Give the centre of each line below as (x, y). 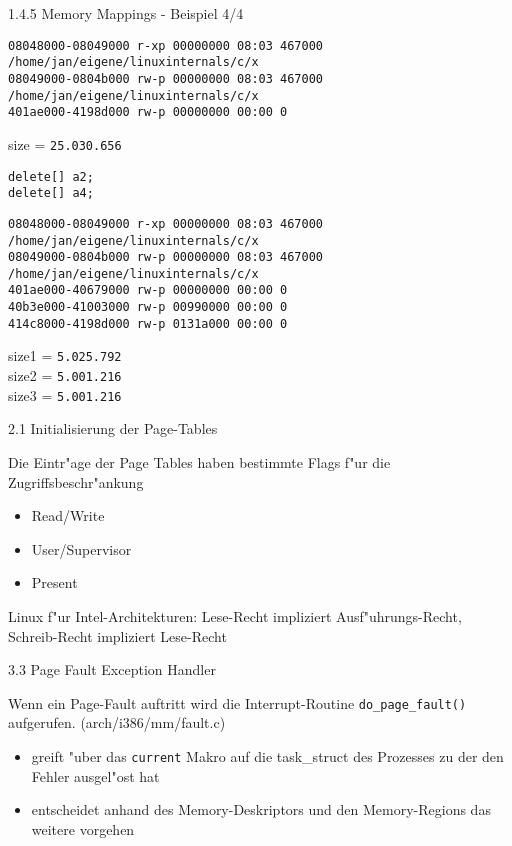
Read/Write (68, 515)
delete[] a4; (51, 193)
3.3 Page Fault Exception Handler (112, 669)
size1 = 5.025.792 (65, 355)
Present (54, 582)
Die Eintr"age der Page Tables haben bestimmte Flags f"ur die (199, 462)
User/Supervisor (81, 548)
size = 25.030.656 (65, 143)
